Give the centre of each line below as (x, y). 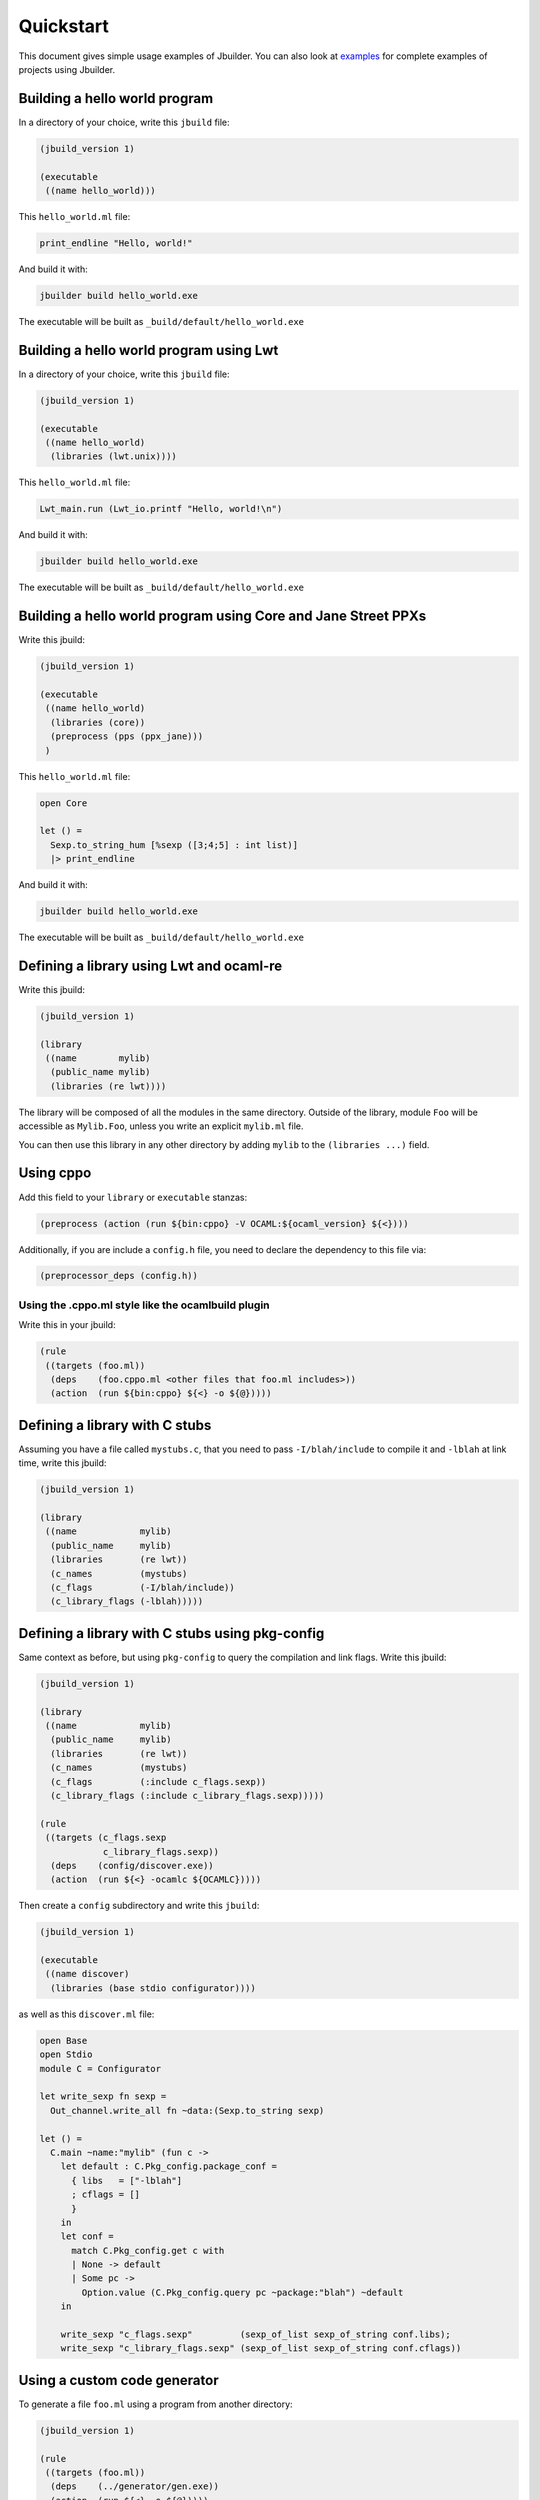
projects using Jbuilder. (66, 69)
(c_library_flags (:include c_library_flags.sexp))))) (187, 1795)
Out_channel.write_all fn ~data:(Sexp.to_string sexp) (187, 2110)
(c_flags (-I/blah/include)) (142, 1587)
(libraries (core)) (98, 722)
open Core (63, 803)
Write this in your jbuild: (67, 1325)
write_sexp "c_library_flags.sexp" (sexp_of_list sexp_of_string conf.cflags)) (261, 2348)
